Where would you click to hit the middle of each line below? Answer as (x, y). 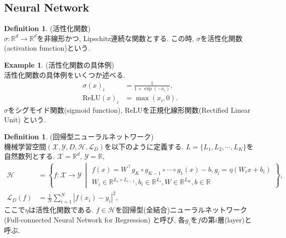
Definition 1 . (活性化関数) (47, 28)
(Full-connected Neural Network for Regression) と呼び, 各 (95, 219)
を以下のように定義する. (144, 146)
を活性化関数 (222, 38)
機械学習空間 (25, 146)
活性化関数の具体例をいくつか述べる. (65, 74)
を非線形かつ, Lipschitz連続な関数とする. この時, (115, 38)
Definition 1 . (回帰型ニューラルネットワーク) (79, 137)
